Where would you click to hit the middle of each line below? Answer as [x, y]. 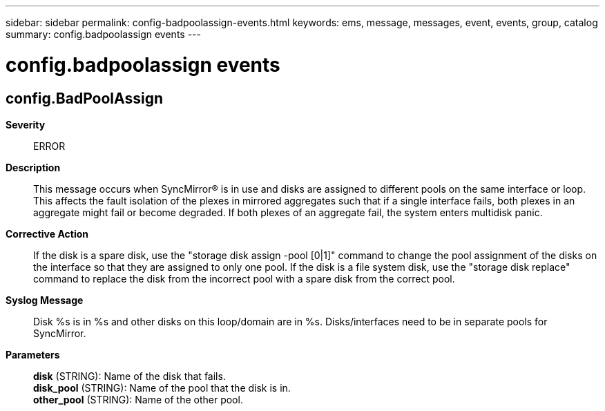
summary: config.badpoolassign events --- [103, 34]
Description [33, 167]
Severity [26, 124]
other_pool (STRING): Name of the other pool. [138, 399]
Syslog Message [45, 300]
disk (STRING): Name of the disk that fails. [129, 376]
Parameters [33, 354]
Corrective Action [47, 233]
